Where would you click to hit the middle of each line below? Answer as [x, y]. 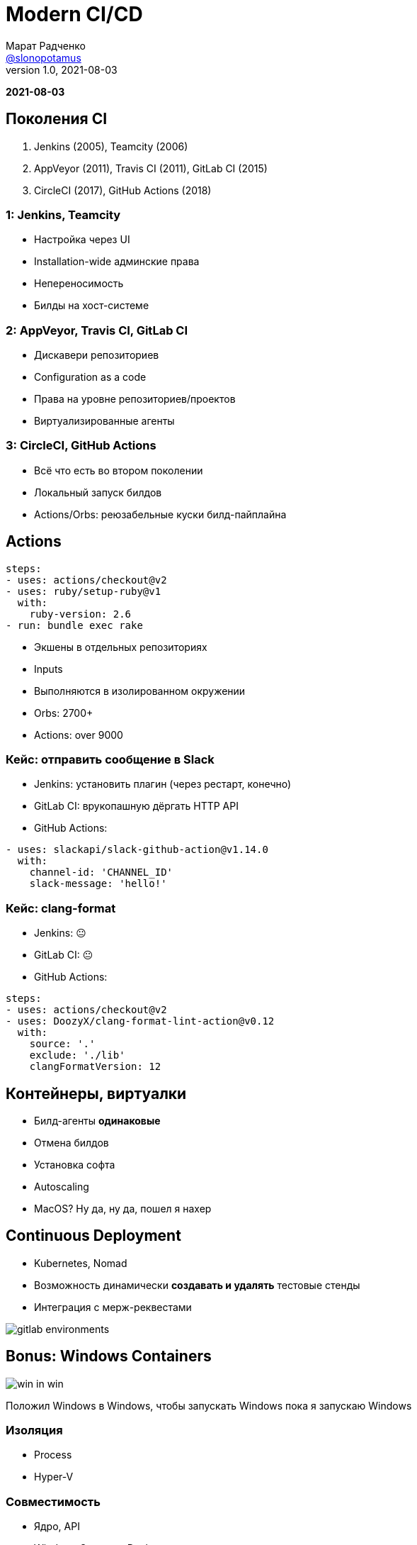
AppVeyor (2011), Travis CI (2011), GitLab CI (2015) [151, 168]
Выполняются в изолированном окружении [140, 691]
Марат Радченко [46, 45]
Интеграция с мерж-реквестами [113, 1307]
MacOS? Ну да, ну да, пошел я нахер [123, 1209]
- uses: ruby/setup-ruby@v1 [84, 591]
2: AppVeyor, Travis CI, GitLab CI [97, 330]
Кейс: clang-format [61, 908]
